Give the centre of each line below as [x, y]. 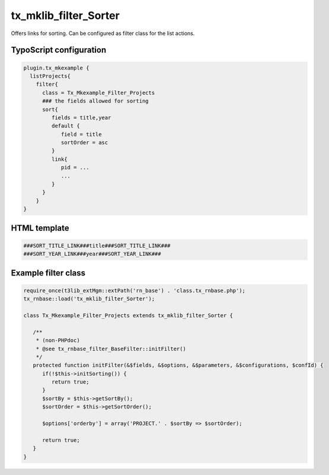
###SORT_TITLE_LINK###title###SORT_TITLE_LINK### [97, 246]
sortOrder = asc [84, 143]
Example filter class [48, 273]
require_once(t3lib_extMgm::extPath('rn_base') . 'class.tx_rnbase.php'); [135, 290]
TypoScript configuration [59, 50]
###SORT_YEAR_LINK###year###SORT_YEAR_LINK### [92, 254]
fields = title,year [81, 118]
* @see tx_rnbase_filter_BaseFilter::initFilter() [111, 349]
